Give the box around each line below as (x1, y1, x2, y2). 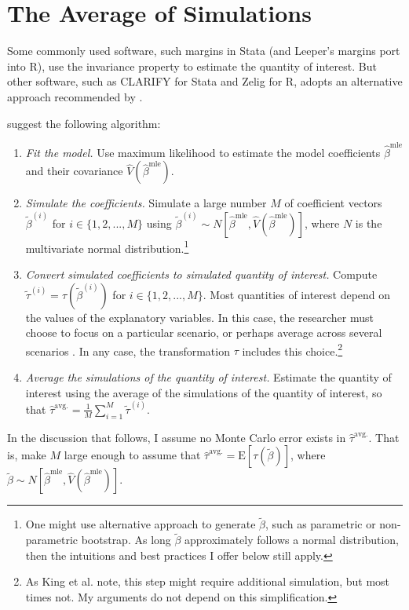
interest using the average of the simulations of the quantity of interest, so (25, 384, 382, 400)
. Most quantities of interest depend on (203, 286, 391, 302)
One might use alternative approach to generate (25, 516, 256, 532)
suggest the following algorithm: (7, 115, 161, 131)
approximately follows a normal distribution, (184, 531, 399, 548)
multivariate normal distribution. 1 (25, 237, 189, 256)
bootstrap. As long (81, 531, 171, 548)
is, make (7, 447, 46, 463)
